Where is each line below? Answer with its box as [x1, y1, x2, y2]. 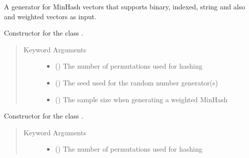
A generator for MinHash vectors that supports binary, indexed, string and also [4, 1, 245, 11]
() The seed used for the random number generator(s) [55, 77, 218, 87]
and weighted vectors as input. [4, 11, 97, 21]
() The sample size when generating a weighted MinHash [55, 94, 228, 104]
